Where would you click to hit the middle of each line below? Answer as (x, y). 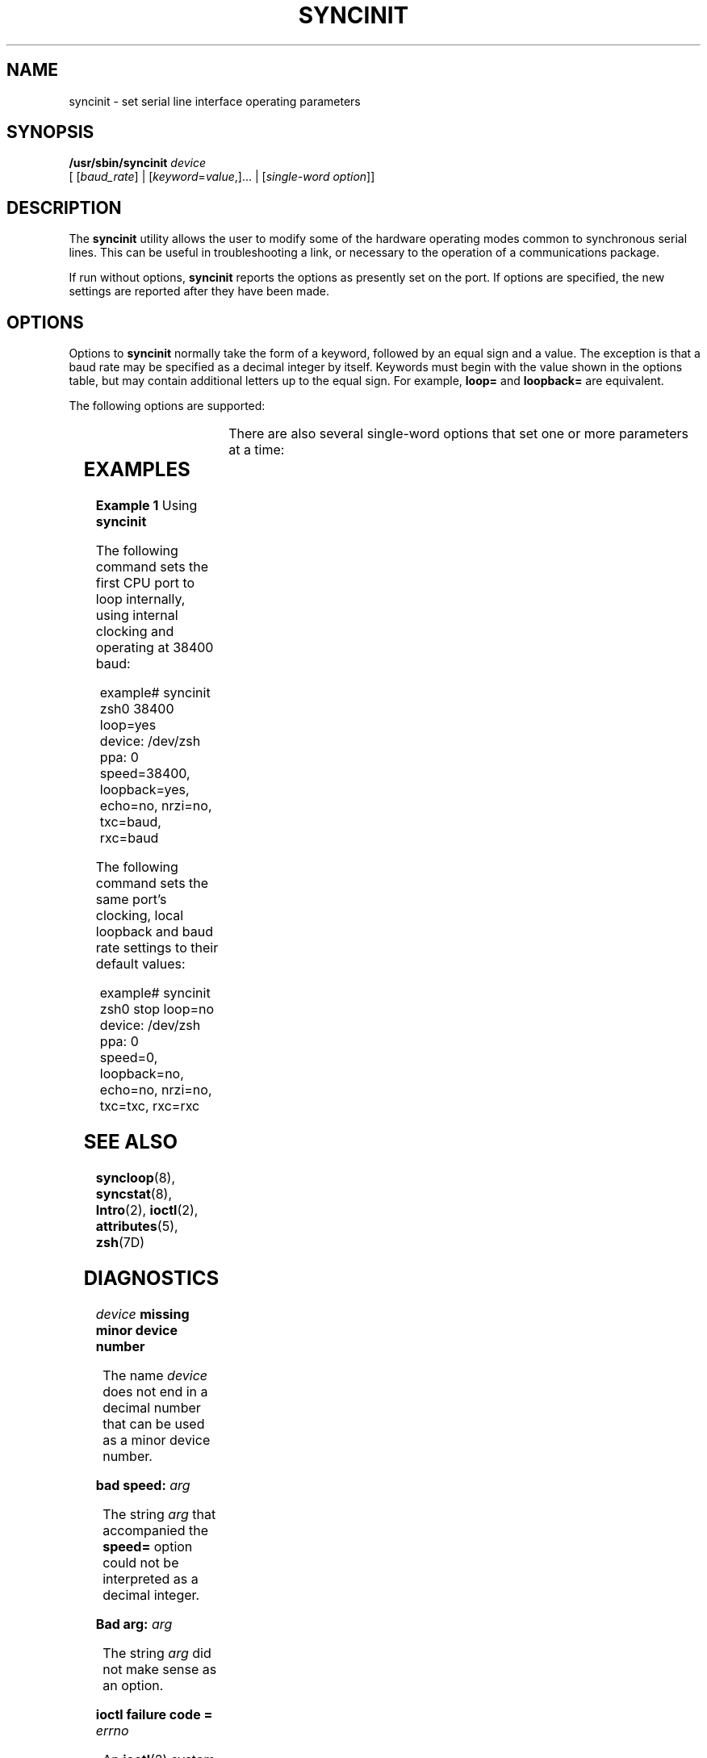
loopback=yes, (144, 790)
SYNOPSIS (50, 132)
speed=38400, (145, 774)
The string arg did (157, 1653)
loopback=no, (142, 1074)
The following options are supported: (167, 406)
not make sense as (160, 1669)
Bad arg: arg (134, 1624)
